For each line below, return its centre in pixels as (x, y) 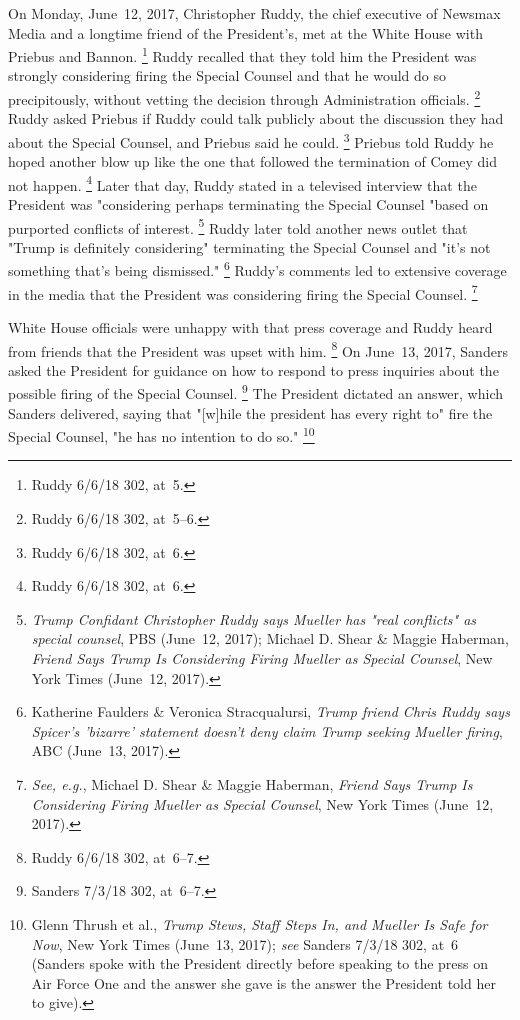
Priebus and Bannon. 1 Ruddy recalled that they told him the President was (242, 54)
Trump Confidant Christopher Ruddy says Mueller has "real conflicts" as (254, 618)
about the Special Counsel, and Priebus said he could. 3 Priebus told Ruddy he (251, 140)
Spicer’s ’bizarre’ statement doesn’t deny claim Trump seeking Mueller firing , (267, 730)
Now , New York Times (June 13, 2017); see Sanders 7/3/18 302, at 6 (245, 943)
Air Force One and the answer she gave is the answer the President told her (263, 982)
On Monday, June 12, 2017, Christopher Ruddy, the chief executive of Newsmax (254, 13)
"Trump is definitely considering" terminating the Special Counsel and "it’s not (249, 246)
